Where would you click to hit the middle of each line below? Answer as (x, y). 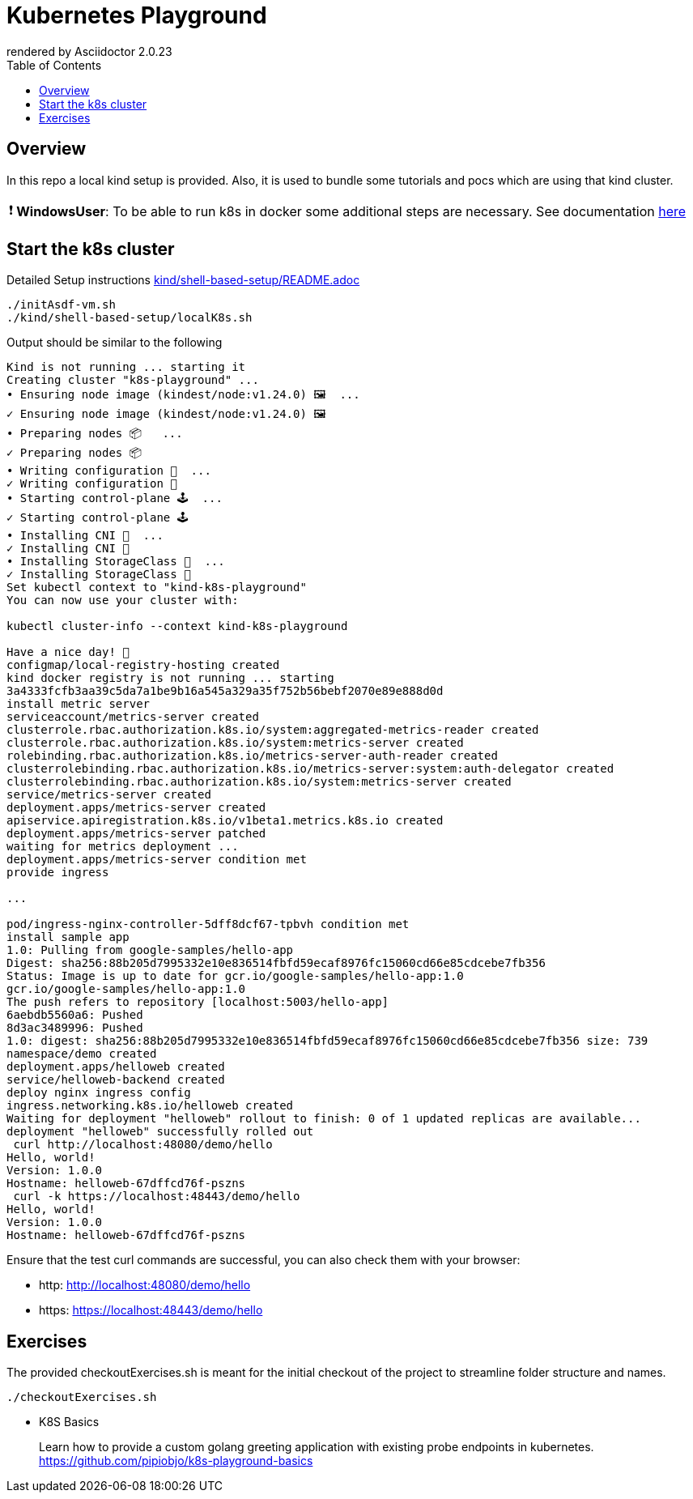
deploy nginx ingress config (99, 1093)
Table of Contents (54, 65)
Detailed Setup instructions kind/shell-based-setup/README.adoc (183, 280)
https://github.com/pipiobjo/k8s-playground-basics (176, 1461)
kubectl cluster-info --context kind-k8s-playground (177, 626)
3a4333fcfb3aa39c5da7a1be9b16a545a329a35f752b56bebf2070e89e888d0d (225, 691)
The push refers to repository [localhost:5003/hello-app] (198, 1002)
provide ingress (58, 873)
